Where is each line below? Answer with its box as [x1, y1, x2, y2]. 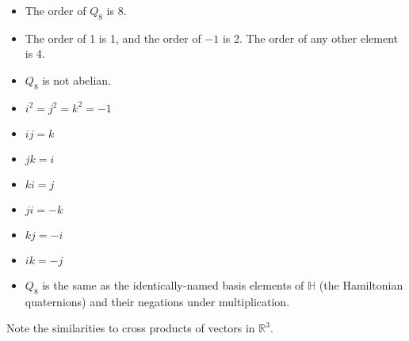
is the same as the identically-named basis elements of [42, 276, 304, 293]
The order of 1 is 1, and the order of [25, 29, 201, 46]
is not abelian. [42, 71, 112, 88]
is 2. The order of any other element [222, 29, 398, 46]
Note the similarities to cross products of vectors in [6, 320, 255, 336]
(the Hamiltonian [319, 276, 403, 293]
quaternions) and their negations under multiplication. [25, 293, 290, 309]
